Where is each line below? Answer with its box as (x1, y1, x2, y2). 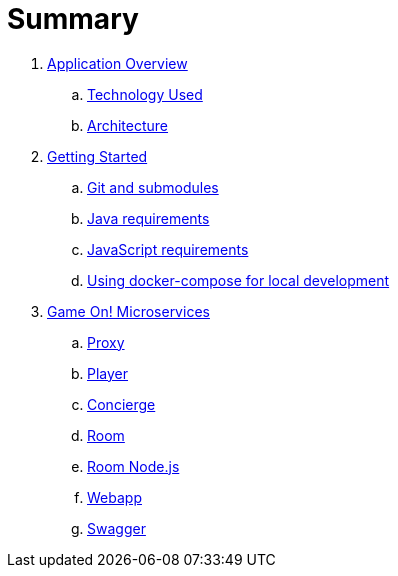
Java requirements (87, 209, 210, 227)
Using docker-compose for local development (87, 271, 390, 289)
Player (87, 364, 129, 382)
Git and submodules (87, 178, 219, 196)
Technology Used (87, 85, 203, 103)
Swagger (87, 519, 146, 537)
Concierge (87, 395, 156, 413)
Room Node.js (87, 457, 180, 475)
